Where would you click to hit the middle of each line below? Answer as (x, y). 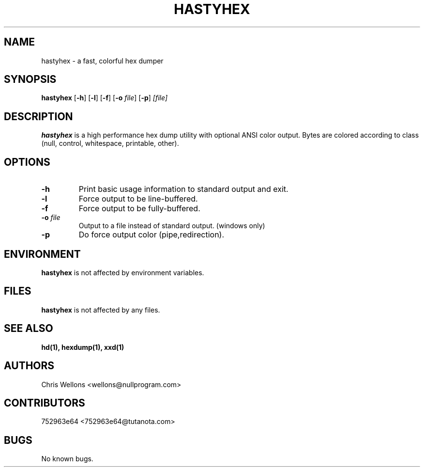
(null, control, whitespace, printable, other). (110, 143)
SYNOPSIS (30, 79)
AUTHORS (29, 366)
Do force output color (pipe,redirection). (151, 235)
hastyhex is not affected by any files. (101, 310)
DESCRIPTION (38, 116)
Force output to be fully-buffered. (139, 209)
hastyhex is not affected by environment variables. (123, 272)
